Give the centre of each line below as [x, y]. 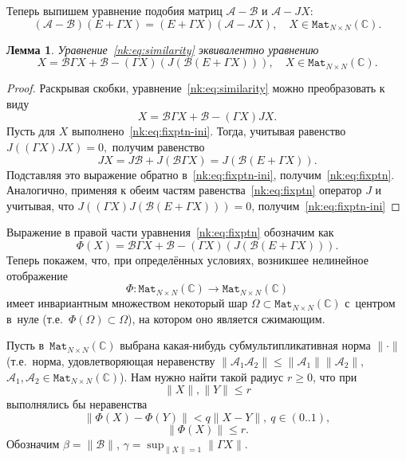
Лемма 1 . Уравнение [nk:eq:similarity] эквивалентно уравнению [163, 49]
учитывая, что [40, 205]
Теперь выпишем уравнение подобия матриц [114, 10]
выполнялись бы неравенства [77, 404]
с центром [370, 303]
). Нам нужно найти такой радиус [202, 376]
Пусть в [26, 345]
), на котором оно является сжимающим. [227, 318]
